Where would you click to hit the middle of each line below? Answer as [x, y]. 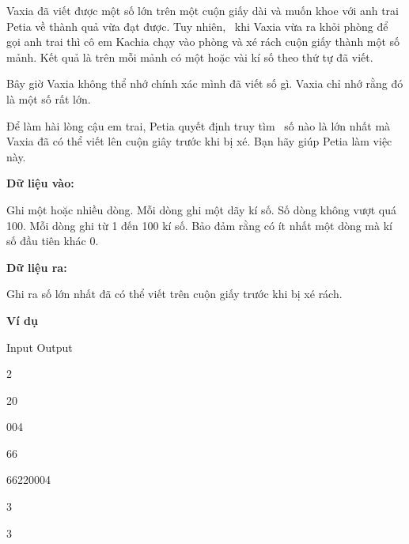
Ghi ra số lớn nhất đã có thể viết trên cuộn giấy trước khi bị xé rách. [174, 294]
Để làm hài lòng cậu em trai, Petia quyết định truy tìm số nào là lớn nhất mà [199, 125]
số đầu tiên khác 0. [53, 241]
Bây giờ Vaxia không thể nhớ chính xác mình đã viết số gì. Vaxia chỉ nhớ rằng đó [205, 83]
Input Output [40, 347]
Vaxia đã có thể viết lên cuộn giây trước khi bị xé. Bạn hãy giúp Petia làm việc [199, 141]
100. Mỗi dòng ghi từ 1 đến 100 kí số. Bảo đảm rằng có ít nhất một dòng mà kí [199, 225]
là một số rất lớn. [49, 98]
